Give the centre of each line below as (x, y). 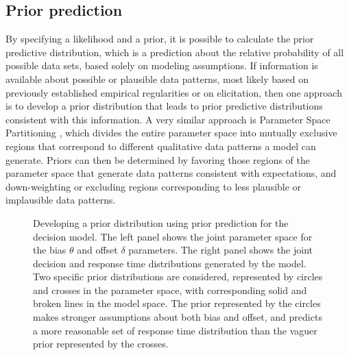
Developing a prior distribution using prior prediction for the (161, 222)
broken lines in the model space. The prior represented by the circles (177, 303)
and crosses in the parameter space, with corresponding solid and (170, 290)
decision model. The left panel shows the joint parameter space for (173, 236)
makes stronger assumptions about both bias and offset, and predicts (178, 317)
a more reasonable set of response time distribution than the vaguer (175, 330)
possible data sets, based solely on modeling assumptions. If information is (162, 65)
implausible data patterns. (61, 200)
